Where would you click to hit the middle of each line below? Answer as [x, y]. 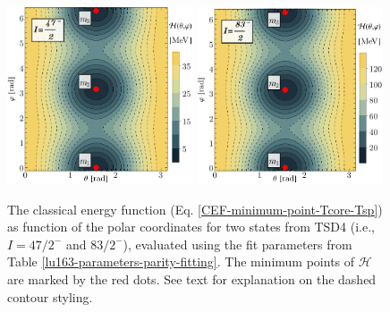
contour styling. [50, 296]
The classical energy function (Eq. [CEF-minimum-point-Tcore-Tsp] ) [195, 209]
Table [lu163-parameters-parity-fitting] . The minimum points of [181, 261]
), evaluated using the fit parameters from [237, 244]
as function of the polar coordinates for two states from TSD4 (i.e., [191, 227]
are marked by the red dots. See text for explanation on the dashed [192, 278]
